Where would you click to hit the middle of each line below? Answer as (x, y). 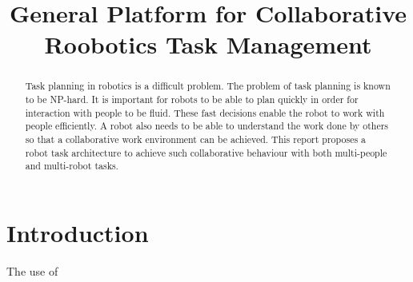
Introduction (78, 232)
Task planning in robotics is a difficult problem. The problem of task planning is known (208, 86)
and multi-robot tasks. (72, 166)
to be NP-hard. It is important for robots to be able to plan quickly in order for (192, 99)
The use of (32, 270)
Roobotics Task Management (208, 44)
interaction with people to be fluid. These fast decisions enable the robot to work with (205, 112)
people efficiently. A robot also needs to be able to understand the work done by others (207, 126)
